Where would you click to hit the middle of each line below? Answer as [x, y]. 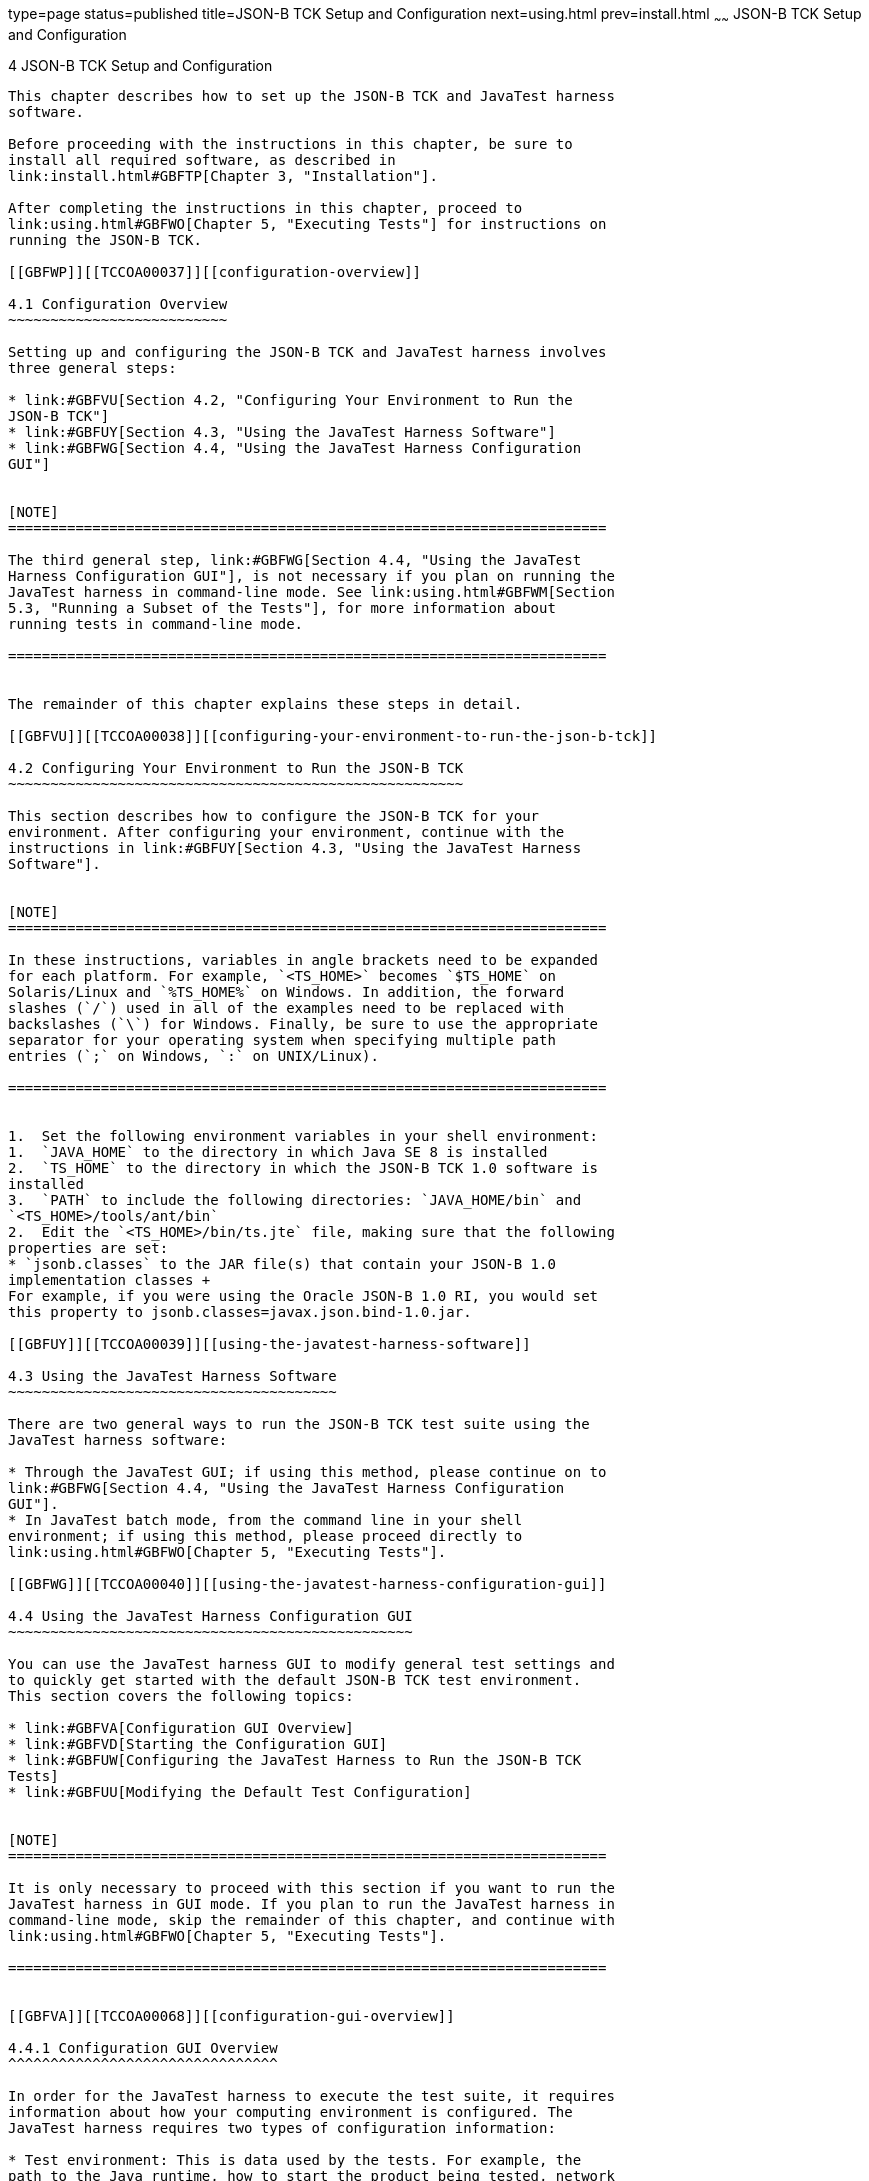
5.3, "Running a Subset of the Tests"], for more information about [282, 607]
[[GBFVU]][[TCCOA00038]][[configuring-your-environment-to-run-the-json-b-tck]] [333, 735]
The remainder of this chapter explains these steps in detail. [265, 703]
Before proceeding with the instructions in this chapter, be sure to [290, 143]
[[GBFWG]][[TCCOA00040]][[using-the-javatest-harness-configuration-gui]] [307, 1583]
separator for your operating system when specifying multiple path [282, 1039]
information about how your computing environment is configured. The [290, 2111]
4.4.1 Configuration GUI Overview [143, 2047]
